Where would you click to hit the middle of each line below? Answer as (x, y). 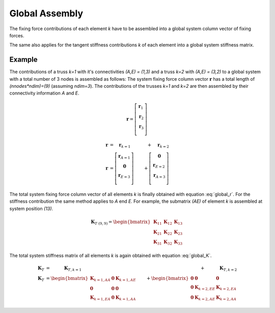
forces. (17, 35)
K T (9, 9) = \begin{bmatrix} (121, 222)
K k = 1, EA (100, 298)
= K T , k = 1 (64, 269)
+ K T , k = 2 (219, 269)
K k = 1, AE (126, 279)
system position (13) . (31, 208)
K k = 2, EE (205, 287)
